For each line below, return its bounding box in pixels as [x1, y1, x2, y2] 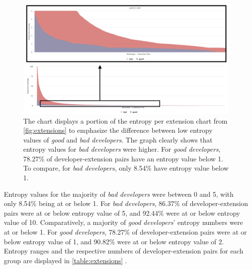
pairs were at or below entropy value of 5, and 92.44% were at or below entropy [4, 207, 240, 218]
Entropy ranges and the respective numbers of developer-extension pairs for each [4, 246, 243, 256]
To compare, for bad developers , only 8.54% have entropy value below [23, 163, 229, 173]
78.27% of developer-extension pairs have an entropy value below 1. [23, 153, 223, 163]
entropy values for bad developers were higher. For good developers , [23, 144, 220, 154]
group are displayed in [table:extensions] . [4, 255, 127, 265]
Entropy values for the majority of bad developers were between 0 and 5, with [4, 189, 234, 199]
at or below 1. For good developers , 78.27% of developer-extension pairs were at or [4, 227, 247, 237]
